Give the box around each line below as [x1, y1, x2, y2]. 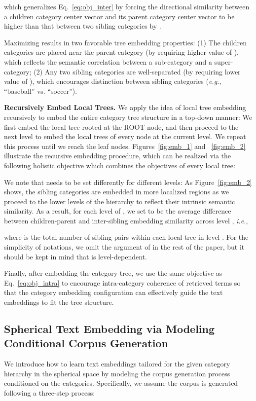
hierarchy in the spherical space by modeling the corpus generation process [4, 368, 230, 378]
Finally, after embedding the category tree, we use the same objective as [4, 268, 222, 278]
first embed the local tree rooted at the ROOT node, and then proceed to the [4, 121, 239, 132]
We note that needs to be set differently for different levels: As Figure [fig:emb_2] [4, 177, 252, 187]
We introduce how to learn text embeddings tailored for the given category [4, 359, 230, 369]
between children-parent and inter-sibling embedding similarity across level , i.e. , [4, 215, 248, 225]
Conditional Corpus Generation [4, 335, 168, 351]
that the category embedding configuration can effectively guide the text [4, 287, 223, 297]
